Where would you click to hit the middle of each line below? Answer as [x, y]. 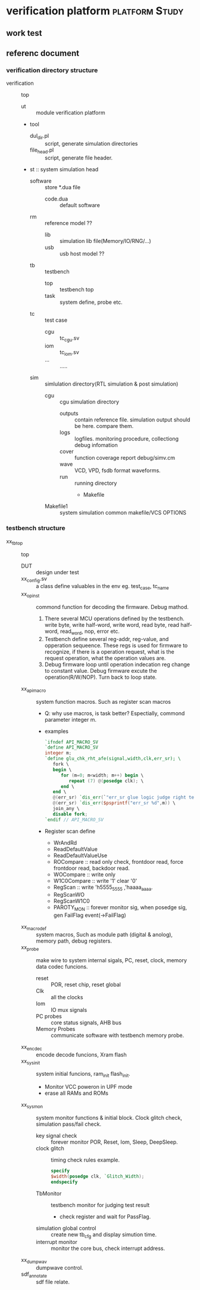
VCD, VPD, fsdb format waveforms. [117, 470]
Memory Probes [56, 1029]
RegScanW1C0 [72, 901]
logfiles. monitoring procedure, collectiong [126, 439]
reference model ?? [68, 223]
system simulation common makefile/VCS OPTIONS [123, 513]
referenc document [43, 53]
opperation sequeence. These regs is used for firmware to [116, 645]
